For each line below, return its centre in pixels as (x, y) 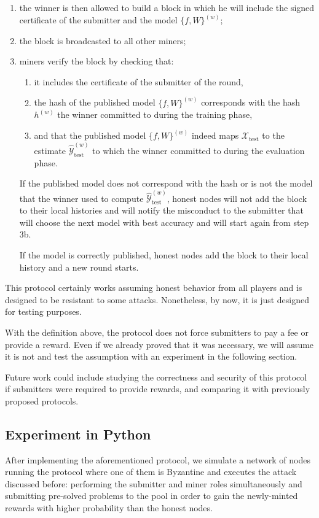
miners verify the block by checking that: (96, 61)
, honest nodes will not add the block (237, 198)
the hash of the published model (95, 102)
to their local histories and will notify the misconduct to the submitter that (161, 210)
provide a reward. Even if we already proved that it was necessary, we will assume (159, 344)
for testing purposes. (43, 311)
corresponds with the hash (251, 102)
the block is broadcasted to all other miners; (103, 40)
